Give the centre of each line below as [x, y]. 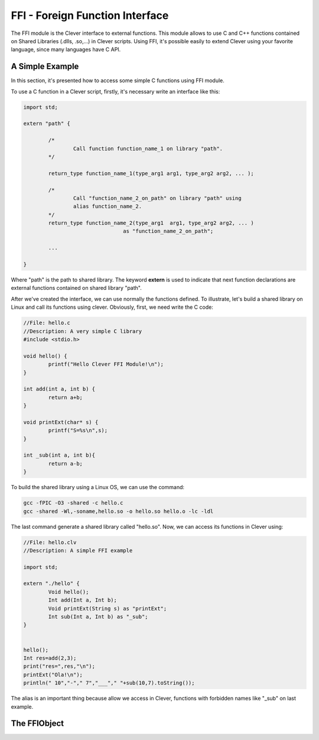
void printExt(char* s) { [61, 422]
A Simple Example [45, 67]
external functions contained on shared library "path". [76, 288]
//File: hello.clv [50, 542]
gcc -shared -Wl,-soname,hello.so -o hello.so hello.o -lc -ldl [118, 511]
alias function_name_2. [107, 206]
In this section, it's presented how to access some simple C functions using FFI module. [118, 80]
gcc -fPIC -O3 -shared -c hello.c [73, 503]
